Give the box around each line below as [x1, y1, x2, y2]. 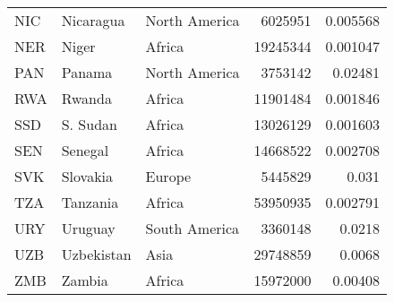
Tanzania [61, 192, 119, 212]
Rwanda [61, 88, 112, 108]
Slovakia [61, 166, 114, 186]
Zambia [61, 270, 108, 290]
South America [145, 218, 240, 238]
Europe [145, 166, 192, 186]
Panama [61, 62, 113, 82]
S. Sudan [61, 114, 117, 134]
